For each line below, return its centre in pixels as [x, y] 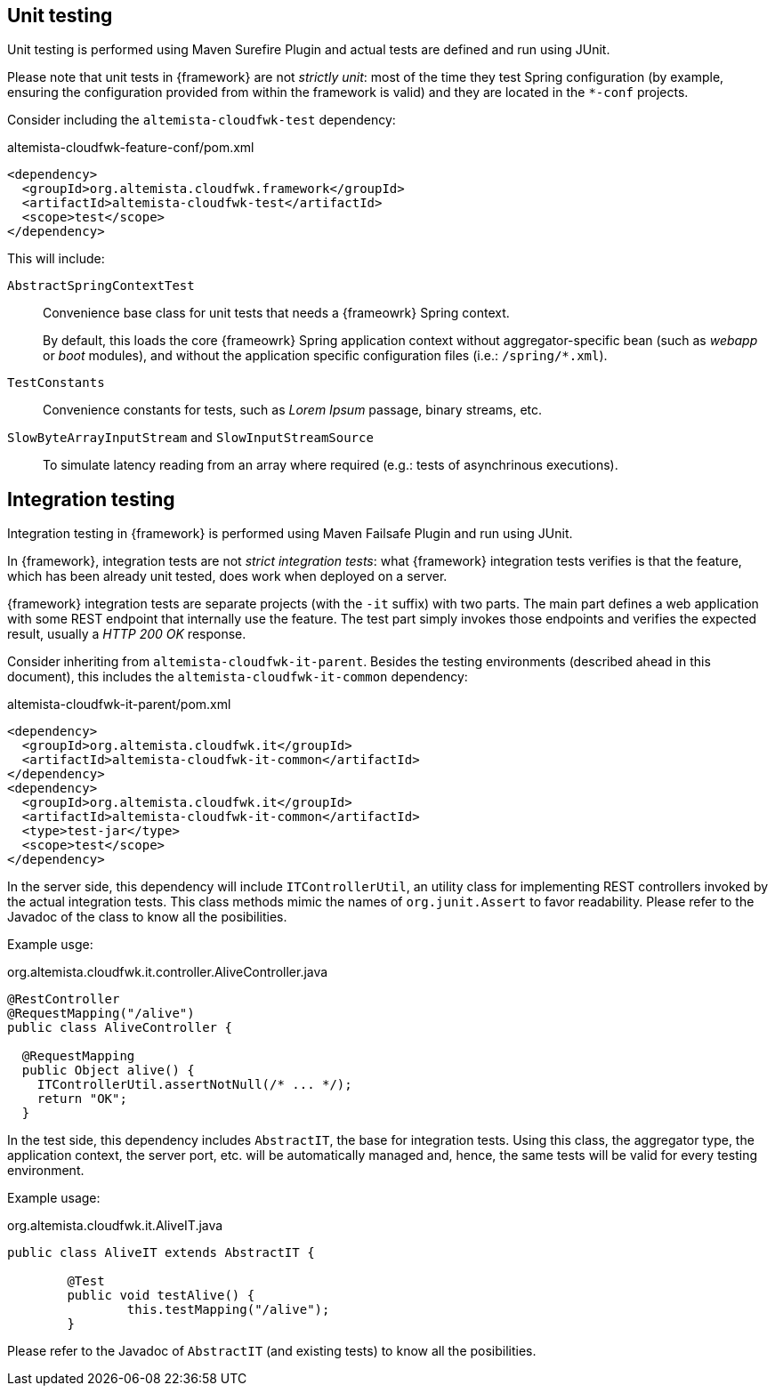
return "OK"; [82, 1099]
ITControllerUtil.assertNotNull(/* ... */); [194, 1085]
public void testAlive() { [161, 1296]
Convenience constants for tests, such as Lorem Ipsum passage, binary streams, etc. [293, 410]
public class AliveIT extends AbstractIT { [161, 1253]
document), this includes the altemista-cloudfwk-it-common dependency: [238, 677]
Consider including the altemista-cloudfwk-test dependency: [202, 120]
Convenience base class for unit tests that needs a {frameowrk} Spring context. [276, 313]
